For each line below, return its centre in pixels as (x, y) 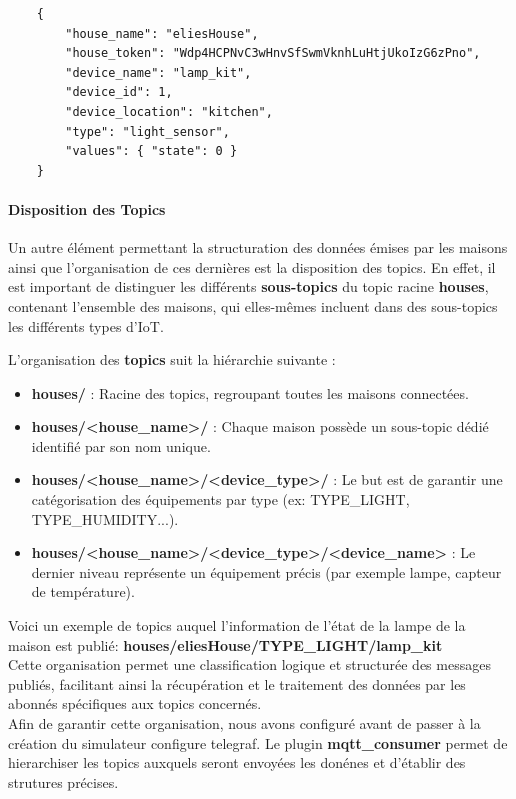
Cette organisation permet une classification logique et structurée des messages (249, 664)
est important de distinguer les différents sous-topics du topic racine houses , (248, 286)
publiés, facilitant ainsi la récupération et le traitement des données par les (237, 683)
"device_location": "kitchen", (169, 111)
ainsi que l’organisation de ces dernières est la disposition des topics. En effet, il (252, 266)
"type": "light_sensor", (147, 131)
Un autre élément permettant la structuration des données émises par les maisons (258, 247)
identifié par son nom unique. (121, 445)
